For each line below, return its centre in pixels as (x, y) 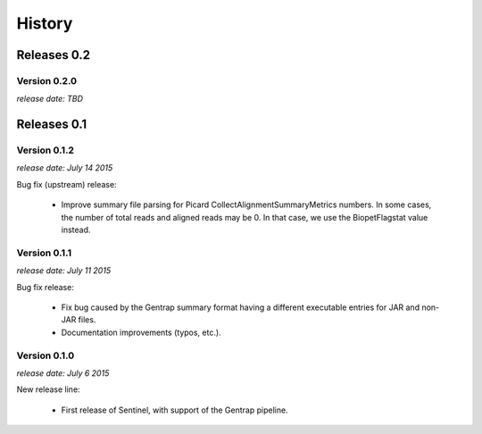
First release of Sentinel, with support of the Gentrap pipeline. (175, 410)
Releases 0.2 (54, 55)
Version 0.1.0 (46, 355)
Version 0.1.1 (44, 253)
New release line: (48, 389)
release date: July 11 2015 (64, 271)
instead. (76, 230)
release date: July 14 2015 (65, 168)
